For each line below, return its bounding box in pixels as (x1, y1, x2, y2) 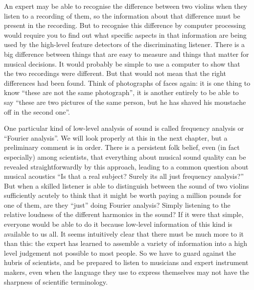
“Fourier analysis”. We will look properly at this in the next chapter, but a (4, 132, 228, 143)
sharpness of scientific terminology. (4, 276, 108, 287)
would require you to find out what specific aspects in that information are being (4, 29, 247, 40)
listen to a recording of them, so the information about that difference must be (4, 10, 240, 21)
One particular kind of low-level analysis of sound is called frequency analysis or (4, 123, 244, 133)
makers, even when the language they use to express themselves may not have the (4, 267, 249, 277)
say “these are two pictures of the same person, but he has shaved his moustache (4, 97, 246, 107)
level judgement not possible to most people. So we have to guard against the (4, 247, 236, 258)
